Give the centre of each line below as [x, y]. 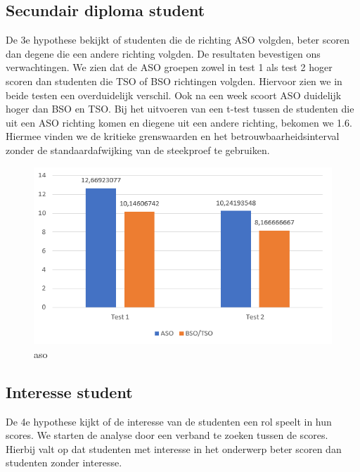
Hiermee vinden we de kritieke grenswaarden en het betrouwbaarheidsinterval [173, 136]
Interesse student [69, 391]
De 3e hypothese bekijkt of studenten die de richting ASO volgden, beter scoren [178, 40]
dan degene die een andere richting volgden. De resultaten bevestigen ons [163, 53]
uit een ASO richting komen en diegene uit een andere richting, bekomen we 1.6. [179, 122]
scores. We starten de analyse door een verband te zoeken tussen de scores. [167, 435]
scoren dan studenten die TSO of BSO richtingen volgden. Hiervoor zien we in [174, 81]
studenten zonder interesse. [64, 463]
